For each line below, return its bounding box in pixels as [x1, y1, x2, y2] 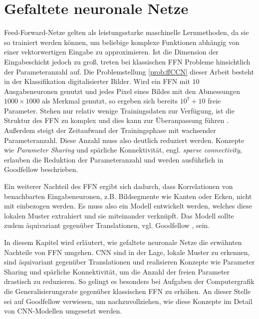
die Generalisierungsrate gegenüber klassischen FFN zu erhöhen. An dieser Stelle [4, 285, 251, 296]
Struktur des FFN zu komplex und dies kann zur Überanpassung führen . [4, 115, 229, 125]
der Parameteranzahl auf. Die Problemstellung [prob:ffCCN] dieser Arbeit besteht [4, 66, 254, 76]
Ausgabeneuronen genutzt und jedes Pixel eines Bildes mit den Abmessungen [4, 85, 240, 96]
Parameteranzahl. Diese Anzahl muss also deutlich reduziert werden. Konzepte [4, 134, 245, 145]
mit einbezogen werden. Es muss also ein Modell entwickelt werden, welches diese [4, 200, 252, 211]
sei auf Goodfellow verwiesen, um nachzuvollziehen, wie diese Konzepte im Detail [4, 295, 253, 306]
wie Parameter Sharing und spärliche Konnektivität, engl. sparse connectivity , [4, 144, 242, 155]
